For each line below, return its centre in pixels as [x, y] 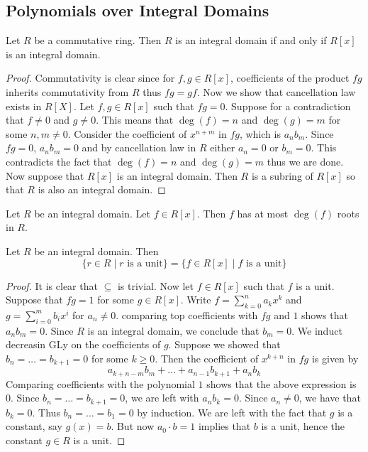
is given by [335, 358]
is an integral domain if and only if [251, 40]
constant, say [34, 426]
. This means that [135, 120]
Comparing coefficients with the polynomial [100, 383]
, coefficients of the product [290, 78]
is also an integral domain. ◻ [102, 189]
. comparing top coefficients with [187, 314]
